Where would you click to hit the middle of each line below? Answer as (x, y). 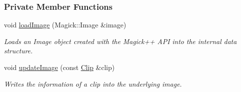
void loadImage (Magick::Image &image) (65, 25)
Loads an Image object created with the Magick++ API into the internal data (120, 41)
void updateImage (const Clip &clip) (59, 67)
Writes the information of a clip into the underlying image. (93, 83)
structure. (18, 51)
